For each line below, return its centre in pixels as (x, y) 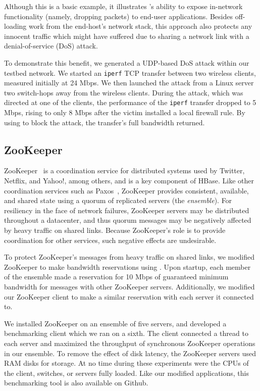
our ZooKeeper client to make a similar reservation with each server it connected (129, 296)
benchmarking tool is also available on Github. (76, 383)
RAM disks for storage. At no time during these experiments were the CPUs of (126, 363)
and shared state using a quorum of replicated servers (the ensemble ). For (118, 200)
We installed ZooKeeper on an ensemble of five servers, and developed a (115, 323)
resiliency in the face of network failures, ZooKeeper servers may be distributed (127, 210)
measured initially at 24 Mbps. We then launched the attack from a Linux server (129, 83)
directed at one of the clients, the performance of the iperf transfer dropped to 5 (130, 102)
